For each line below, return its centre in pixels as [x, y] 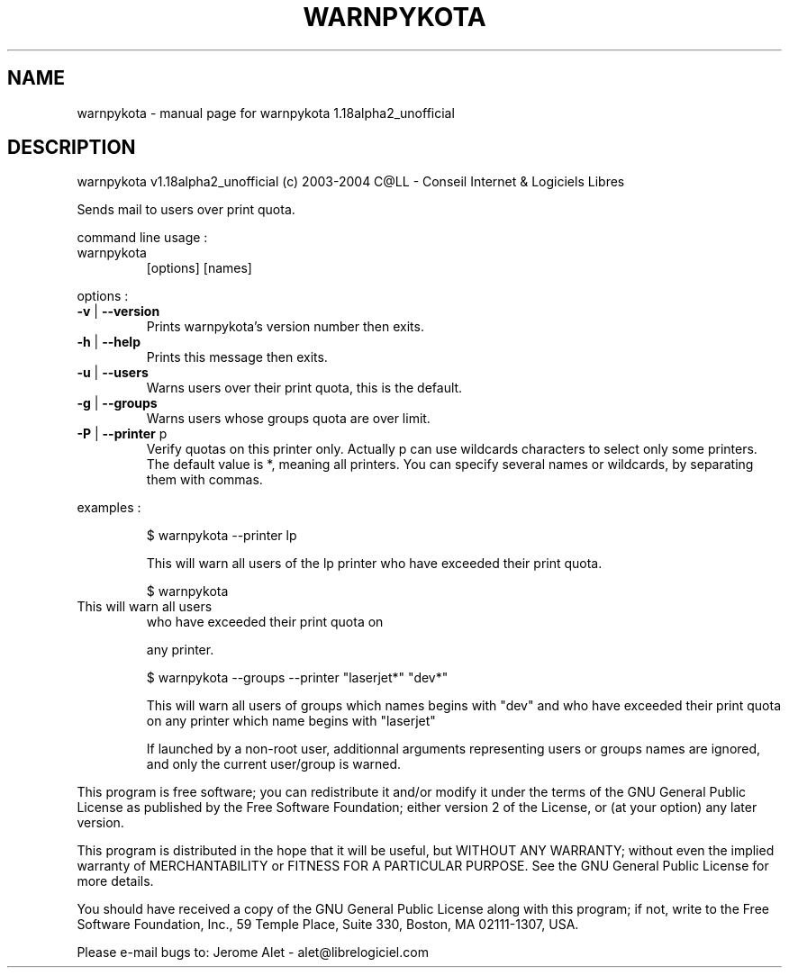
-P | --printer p [122, 434]
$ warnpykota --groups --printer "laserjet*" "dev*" [297, 678]
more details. [115, 881]
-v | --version [118, 311]
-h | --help [109, 342]
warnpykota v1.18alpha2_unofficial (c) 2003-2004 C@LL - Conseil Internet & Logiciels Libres [351, 182]
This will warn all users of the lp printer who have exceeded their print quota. [374, 564]
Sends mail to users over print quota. [186, 210]
